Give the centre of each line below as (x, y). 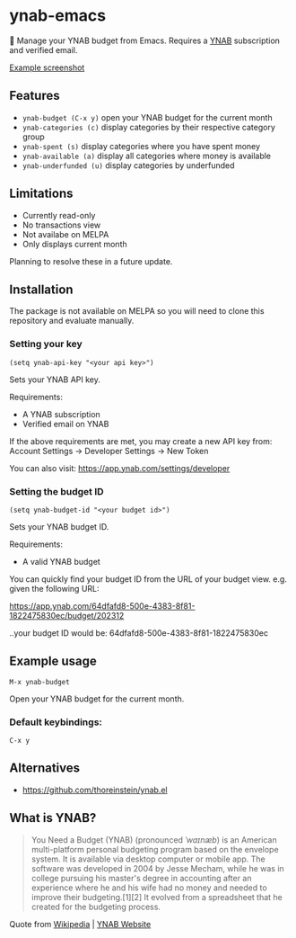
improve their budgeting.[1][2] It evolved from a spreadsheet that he (157, 897)
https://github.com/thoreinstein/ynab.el (95, 790)
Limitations (41, 194)
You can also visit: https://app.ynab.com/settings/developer (120, 468)
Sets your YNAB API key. (55, 380)
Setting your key (46, 344)
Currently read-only (59, 215)
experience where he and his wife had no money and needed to (149, 888)
